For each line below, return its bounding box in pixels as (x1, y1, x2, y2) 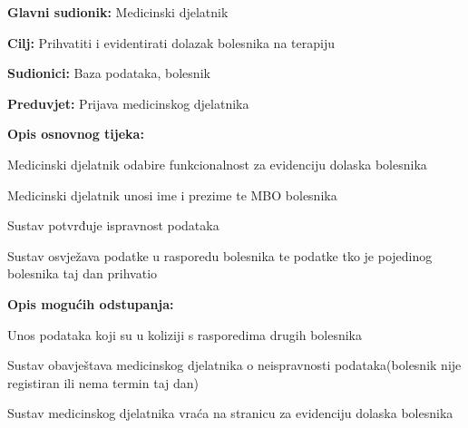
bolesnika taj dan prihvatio (7, 264, 158, 283)
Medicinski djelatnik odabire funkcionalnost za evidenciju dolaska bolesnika (7, 154, 427, 173)
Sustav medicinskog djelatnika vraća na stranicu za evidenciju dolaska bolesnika (7, 404, 453, 423)
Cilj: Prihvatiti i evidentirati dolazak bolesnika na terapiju (7, 33, 335, 52)
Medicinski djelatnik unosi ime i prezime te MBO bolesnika (7, 185, 337, 204)
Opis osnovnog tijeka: (7, 124, 144, 143)
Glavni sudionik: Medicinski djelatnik (7, 3, 229, 21)
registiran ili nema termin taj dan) (7, 373, 199, 392)
